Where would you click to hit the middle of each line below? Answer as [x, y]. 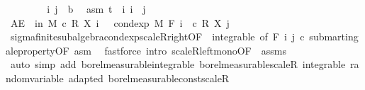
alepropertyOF [38, 50]
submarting [334, 36]
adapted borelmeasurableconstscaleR [149, 78]
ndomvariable [35, 78]
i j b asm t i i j [96, 9]
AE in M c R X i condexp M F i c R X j [120, 22]
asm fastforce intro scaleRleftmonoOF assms [180, 50]
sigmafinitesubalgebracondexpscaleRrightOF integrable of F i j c [157, 36]
